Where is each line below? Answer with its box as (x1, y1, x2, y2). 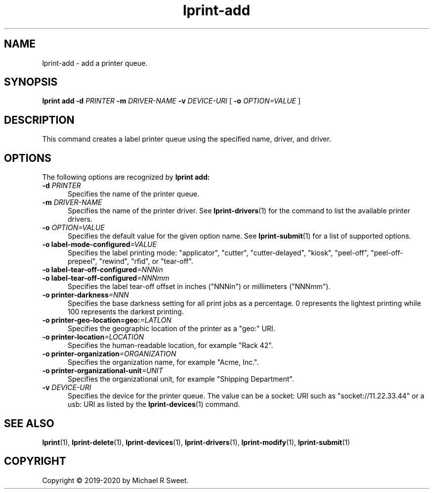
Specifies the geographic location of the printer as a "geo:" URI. (68, 324, 275, 333)
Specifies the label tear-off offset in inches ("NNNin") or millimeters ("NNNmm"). (68, 282, 331, 291)
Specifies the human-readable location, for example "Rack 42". (68, 341, 273, 350)
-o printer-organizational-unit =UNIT (42, 366, 163, 375)
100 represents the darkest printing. (68, 307, 184, 316)
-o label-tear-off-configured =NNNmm (42, 274, 170, 283)
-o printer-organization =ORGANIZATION (42, 349, 176, 358)
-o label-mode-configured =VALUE (42, 240, 157, 249)
